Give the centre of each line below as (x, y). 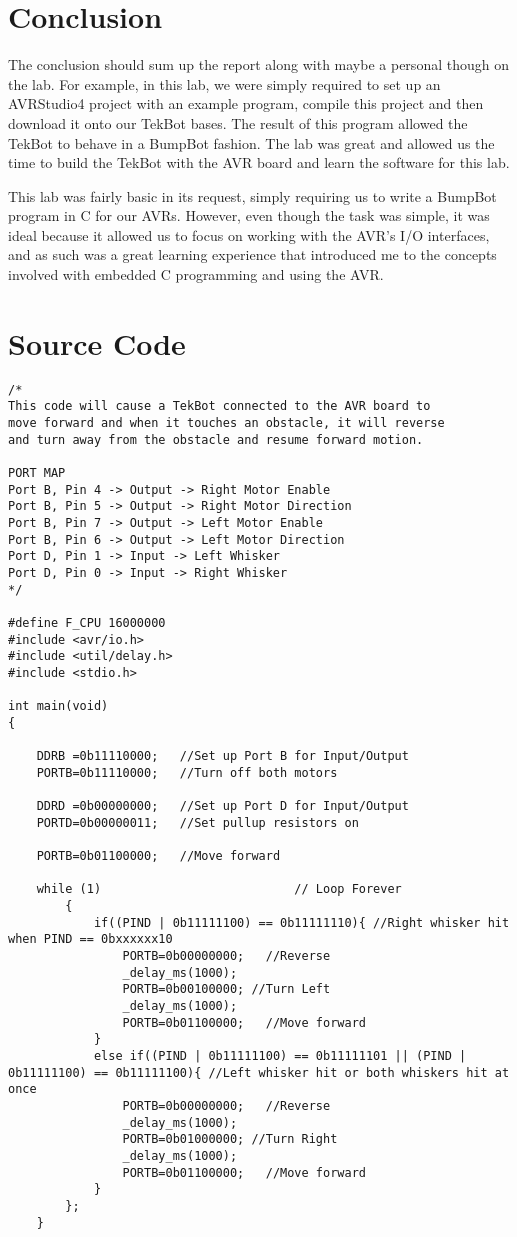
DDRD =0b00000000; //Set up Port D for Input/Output (222, 806)
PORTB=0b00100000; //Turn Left (226, 989)
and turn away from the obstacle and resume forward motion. (216, 439)
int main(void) (58, 706)
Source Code (97, 342)
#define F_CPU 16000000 (87, 622)
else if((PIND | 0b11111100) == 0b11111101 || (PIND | (280, 1056)
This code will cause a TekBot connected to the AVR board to (219, 406)
